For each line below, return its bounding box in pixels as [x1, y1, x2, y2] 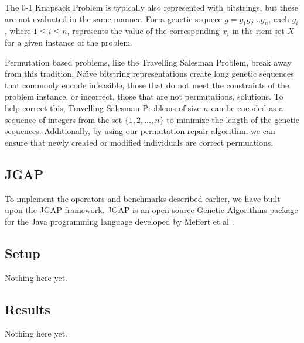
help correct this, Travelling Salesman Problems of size [5, 101, 201, 114]
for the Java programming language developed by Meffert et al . [5, 215, 234, 227]
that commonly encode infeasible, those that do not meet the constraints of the [5, 78, 289, 91]
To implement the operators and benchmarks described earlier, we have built [5, 192, 281, 204]
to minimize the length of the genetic [166, 113, 300, 125]
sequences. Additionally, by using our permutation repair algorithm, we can [5, 125, 275, 137]
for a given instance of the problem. [5, 36, 132, 48]
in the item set [232, 25, 285, 37]
